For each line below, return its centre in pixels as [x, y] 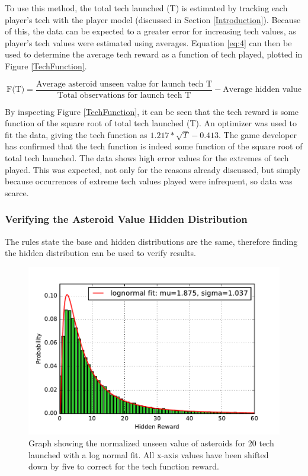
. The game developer [258, 134]
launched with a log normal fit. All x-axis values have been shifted [149, 454]
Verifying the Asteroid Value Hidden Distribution [126, 219]
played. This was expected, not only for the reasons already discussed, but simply [153, 169]
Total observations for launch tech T [124, 95]
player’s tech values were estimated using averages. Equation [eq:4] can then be [148, 42]
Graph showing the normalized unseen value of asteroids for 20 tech [151, 443]
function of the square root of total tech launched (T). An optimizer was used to [151, 123]
